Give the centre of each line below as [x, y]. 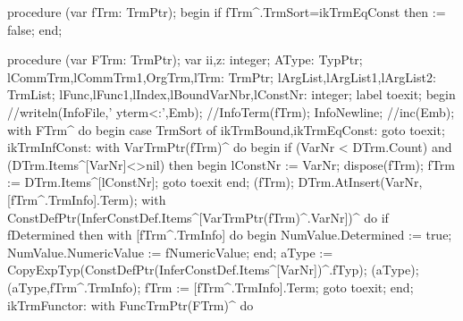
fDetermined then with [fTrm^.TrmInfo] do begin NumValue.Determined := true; [230, 235]
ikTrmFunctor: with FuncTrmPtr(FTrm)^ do [130, 304]
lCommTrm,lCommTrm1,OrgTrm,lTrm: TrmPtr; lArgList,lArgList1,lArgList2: [222, 76]
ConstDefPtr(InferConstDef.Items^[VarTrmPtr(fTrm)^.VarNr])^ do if [198, 217]
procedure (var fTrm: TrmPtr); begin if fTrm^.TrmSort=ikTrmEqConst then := [227, 12]
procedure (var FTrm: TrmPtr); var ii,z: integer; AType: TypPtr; [185, 59]
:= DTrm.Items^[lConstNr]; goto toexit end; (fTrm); [151, 182]
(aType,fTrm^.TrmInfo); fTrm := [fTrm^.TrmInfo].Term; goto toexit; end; [210, 287]
